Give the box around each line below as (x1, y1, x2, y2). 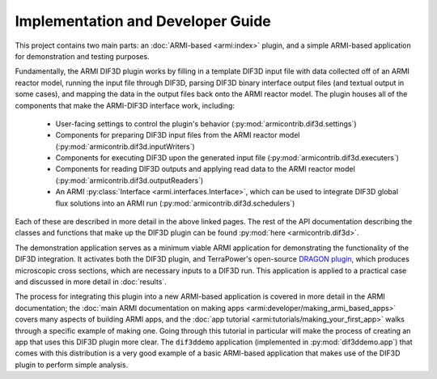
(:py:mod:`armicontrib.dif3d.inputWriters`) (55, 142, 196, 151)
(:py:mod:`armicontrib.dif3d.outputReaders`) (55, 175, 204, 185)
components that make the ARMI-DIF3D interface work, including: (15, 100, 235, 110)
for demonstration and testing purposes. (15, 51, 150, 61)
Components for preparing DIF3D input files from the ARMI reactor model (55, 130, 300, 140)
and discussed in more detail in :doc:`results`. (15, 276, 168, 287)
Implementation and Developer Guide (15, 12, 271, 30)
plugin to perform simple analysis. (15, 360, 129, 369)
